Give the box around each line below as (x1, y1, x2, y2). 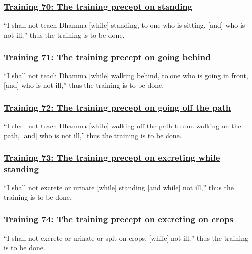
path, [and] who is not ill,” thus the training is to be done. (4, 130, 182, 140)
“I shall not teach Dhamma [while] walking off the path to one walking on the (4, 121, 241, 131)
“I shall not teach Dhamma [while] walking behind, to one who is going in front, (4, 70, 248, 80)
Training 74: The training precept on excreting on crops (4, 213, 233, 225)
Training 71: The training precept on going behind (4, 51, 211, 63)
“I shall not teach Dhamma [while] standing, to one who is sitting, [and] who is (4, 20, 245, 30)
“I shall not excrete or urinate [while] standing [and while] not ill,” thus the (4, 182, 234, 192)
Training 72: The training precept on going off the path (4, 101, 231, 113)
